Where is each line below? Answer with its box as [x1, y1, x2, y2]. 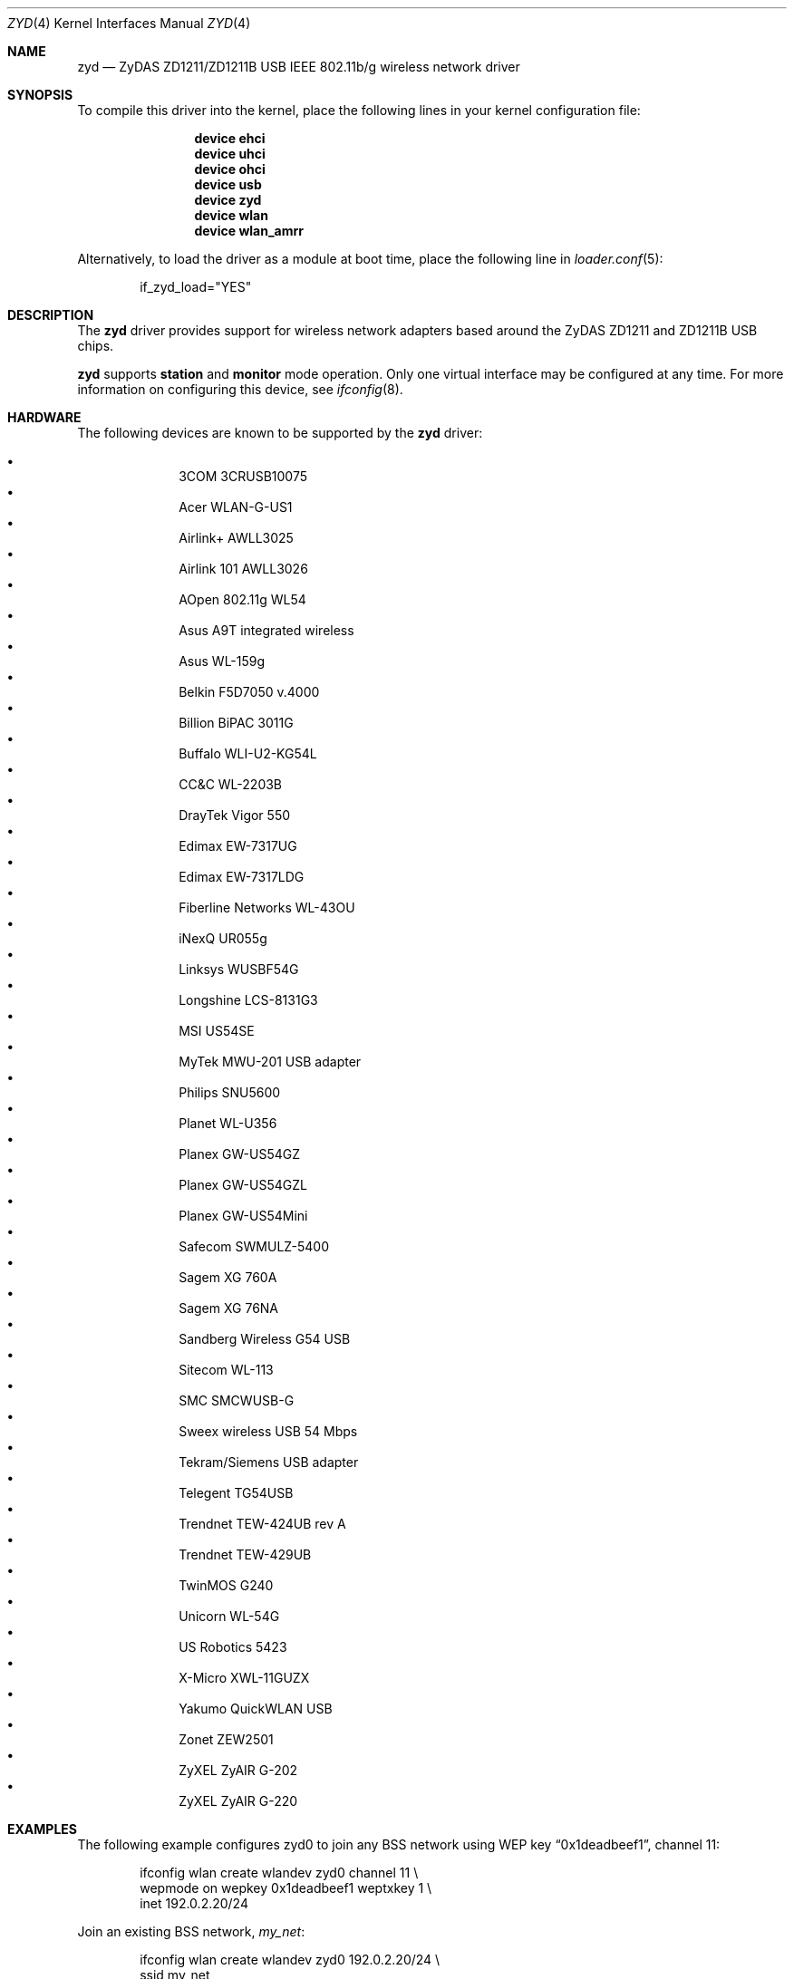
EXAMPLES [7, 1821, 77, 1837]
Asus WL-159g [179, 653, 266, 669]
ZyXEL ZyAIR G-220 [179, 1793, 298, 1809]
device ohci [194, 161, 266, 177]
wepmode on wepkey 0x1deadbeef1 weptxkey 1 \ [140, 1880, 432, 1896]
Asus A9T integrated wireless [179, 623, 354, 638]
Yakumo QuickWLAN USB [179, 1701, 333, 1716]
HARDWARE [7, 410, 82, 425]
